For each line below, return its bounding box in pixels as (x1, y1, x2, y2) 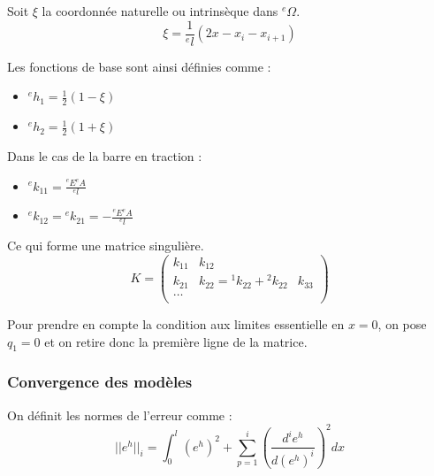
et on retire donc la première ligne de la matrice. (44, 332, 308, 350)
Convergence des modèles (7, 371, 193, 393)
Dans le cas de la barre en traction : (7, 146, 202, 165)
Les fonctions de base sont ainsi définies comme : (7, 57, 271, 75)
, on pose (377, 314, 427, 333)
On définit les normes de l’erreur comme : (7, 405, 232, 424)
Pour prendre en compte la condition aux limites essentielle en (7, 314, 345, 333)
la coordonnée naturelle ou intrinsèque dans (42, 2, 278, 19)
